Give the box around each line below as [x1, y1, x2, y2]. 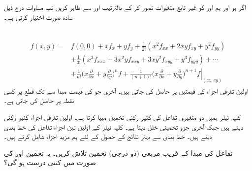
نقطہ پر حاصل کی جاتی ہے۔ [4, 95, 74, 105]
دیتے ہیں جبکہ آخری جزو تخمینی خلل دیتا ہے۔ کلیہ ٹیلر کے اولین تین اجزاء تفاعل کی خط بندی [4, 121, 243, 132]
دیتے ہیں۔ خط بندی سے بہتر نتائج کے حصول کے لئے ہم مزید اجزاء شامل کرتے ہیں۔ [4, 131, 212, 141]
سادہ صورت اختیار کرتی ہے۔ [4, 11, 73, 22]
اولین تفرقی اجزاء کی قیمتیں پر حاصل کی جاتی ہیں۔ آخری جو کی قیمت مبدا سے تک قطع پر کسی [4, 85, 249, 96]
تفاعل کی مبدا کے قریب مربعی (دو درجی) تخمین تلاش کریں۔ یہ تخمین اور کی [4, 147, 233, 158]
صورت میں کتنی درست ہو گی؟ [4, 157, 96, 168]
